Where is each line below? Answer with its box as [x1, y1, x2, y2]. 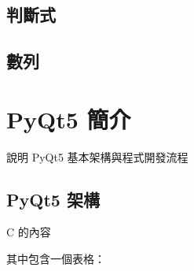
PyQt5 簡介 [6, 102, 131, 135]
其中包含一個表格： [6, 251, 105, 267]
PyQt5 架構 [6, 187, 100, 211]
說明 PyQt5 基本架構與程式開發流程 [6, 148, 189, 165]
